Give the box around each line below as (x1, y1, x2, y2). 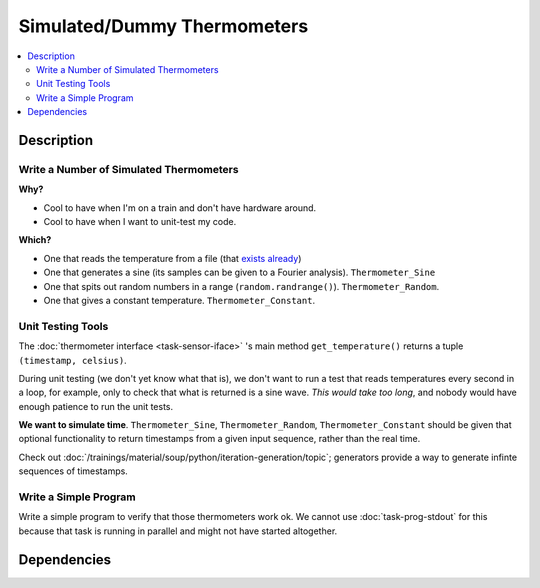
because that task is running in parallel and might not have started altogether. (18, 525, 338, 537)
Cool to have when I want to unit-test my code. (43, 216, 237, 228)
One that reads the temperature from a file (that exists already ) (43, 252, 302, 264)
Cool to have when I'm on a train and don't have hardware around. (43, 201, 317, 214)
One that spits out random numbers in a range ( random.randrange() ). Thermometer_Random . (43, 280, 440, 292)
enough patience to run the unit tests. (18, 400, 174, 412)
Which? (18, 234, 52, 246)
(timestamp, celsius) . (18, 354, 127, 366)
